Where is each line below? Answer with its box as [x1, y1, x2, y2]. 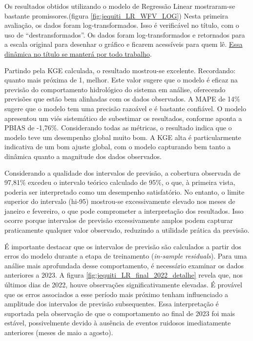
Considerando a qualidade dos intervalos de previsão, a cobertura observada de [4, 167, 240, 178]
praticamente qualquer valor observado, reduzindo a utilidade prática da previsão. [4, 225, 250, 235]
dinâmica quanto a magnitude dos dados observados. [4, 151, 162, 161]
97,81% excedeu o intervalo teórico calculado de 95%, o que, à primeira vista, [4, 177, 235, 187]
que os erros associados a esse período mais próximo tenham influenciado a [4, 289, 229, 299]
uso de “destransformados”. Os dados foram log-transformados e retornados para [4, 29, 245, 40]
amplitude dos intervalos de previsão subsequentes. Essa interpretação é [4, 299, 219, 309]
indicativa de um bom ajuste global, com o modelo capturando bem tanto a [4, 141, 231, 152]
